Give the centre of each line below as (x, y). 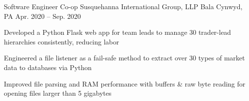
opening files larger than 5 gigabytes (58, 93)
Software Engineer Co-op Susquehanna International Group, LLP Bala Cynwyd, (123, 6)
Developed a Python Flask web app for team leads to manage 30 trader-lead (117, 32)
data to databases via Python (48, 67)
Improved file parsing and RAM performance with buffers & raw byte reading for (125, 83)
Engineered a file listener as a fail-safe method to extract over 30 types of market (124, 58)
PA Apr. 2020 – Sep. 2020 (42, 16)
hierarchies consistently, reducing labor (62, 41)
